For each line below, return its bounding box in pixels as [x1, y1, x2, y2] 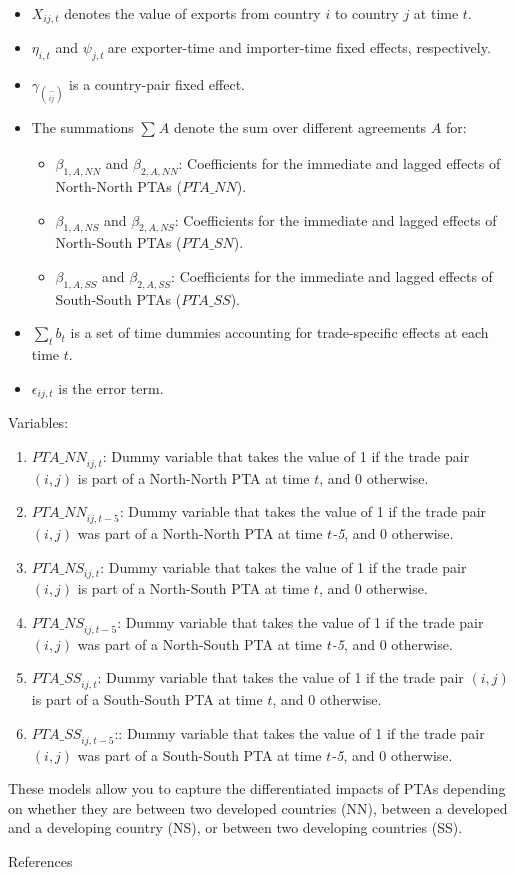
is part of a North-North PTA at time [77, 467, 310, 488]
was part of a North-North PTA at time [77, 523, 323, 544]
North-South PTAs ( [55, 232, 182, 253]
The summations [31, 117, 134, 138]
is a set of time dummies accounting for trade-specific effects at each [70, 322, 489, 343]
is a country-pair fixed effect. [69, 74, 246, 95]
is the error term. [58, 377, 164, 398]
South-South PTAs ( [55, 288, 182, 309]
